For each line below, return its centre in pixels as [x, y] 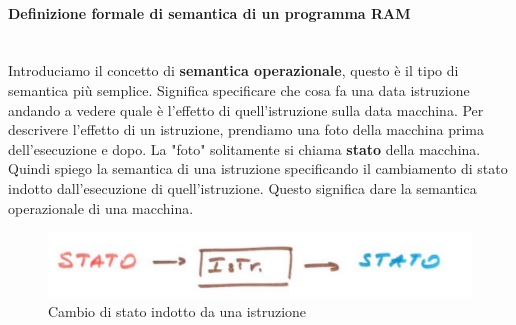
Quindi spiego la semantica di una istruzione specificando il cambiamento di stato [258, 168]
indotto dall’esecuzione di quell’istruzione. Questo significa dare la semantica [242, 187]
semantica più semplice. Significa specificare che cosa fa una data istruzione [239, 89]
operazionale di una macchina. [101, 207]
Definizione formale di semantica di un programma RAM [209, 12]
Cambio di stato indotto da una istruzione [177, 310]
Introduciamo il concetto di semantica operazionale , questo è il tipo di [233, 70]
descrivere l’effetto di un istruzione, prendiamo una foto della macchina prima [246, 129]
